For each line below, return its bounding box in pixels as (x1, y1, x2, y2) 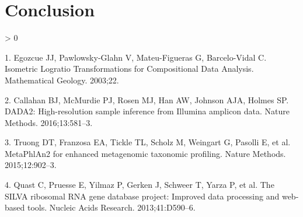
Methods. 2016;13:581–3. (5, 116, 93, 128)
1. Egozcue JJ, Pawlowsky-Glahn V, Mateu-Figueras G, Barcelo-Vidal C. (5, 51, 267, 63)
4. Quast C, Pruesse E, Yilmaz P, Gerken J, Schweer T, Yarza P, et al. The (5, 178, 274, 191)
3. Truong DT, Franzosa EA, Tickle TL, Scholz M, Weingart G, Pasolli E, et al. (5, 136, 291, 148)
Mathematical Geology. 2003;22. (5, 73, 119, 86)
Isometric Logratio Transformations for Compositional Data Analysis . (5, 62, 254, 75)
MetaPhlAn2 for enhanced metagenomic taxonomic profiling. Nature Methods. (5, 147, 286, 159)
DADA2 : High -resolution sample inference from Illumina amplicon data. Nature (5, 105, 290, 117)
